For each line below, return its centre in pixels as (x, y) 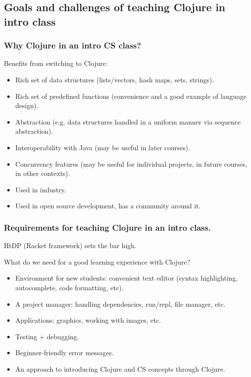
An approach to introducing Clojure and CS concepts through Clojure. (120, 369)
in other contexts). (43, 173)
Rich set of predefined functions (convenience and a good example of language (131, 96)
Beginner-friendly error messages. (65, 353)
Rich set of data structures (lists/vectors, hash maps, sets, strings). (115, 79)
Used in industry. (41, 189)
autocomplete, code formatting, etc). (69, 287)
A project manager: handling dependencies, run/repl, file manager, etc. (120, 304)
